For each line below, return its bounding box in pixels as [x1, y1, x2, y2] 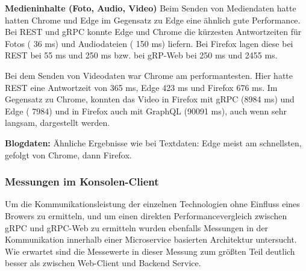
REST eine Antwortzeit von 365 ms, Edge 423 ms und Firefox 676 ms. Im [5, 81, 278, 93]
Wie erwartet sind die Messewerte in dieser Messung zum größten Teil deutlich [5, 245, 295, 257]
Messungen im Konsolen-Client [5, 174, 159, 189]
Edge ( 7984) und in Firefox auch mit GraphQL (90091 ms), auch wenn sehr [5, 104, 287, 117]
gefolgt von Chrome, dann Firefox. [5, 148, 132, 161]
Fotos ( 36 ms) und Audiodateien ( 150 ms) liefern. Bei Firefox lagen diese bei [5, 37, 293, 49]
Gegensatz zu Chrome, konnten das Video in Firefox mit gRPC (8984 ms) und [5, 93, 295, 105]
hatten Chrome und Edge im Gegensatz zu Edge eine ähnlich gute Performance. [5, 13, 301, 26]
